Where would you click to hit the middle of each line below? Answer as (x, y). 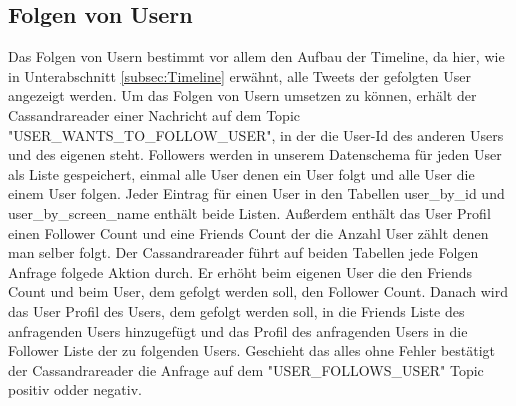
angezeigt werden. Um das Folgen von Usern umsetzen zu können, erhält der (242, 95)
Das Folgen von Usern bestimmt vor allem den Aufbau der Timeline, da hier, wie (256, 56)
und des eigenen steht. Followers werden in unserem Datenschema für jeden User (255, 154)
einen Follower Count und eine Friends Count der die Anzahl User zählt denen (248, 232)
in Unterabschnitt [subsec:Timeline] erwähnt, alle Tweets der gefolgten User (239, 75)
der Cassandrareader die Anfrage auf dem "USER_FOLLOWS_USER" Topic (246, 369)
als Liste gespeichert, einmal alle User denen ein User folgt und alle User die (241, 173)
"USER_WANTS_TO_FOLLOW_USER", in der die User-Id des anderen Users (256, 134)
